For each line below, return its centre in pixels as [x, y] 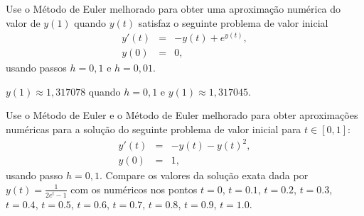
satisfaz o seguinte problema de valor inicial [233, 22]
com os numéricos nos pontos [134, 189]
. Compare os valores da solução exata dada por [204, 175]
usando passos [36, 68]
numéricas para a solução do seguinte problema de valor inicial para [154, 129]
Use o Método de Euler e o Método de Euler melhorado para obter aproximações [182, 115]
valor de [23, 22]
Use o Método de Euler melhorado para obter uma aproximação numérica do [173, 8]
